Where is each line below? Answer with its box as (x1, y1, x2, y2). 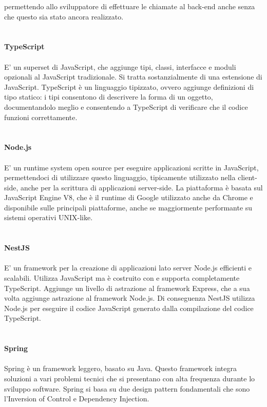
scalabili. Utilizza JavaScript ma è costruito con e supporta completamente (4, 273, 240, 283)
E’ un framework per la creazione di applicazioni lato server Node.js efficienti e (4, 262, 252, 273)
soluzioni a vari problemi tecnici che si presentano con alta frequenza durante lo (4, 373, 255, 383)
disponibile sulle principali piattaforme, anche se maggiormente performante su (4, 202, 253, 212)
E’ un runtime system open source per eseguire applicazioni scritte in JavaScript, (4, 162, 259, 172)
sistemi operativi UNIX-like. (4, 212, 93, 223)
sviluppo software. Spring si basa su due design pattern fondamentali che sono (4, 383, 250, 394)
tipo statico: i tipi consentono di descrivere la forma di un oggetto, (4, 91, 213, 102)
